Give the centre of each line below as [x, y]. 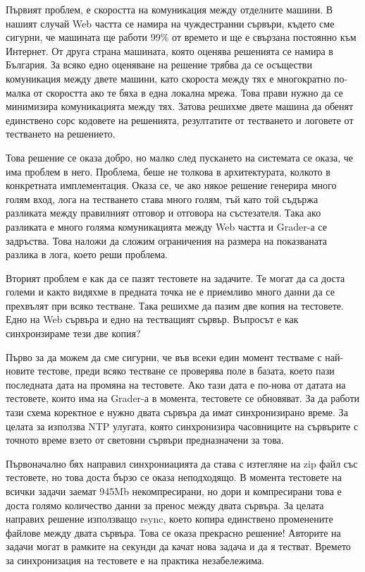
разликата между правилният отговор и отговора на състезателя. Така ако [163, 213]
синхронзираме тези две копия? [73, 333]
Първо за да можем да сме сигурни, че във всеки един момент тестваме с [164, 357]
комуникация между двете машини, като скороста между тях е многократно [168, 78]
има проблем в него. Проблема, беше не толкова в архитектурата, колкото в [168, 171]
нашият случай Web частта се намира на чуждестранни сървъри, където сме [170, 23]
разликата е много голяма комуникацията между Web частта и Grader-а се [166, 226]
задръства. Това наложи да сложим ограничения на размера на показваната [167, 240]
